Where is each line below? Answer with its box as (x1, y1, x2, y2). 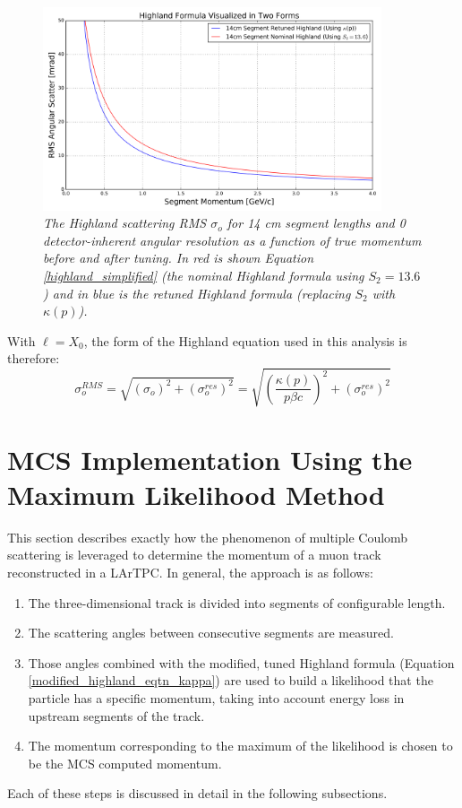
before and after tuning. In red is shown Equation (43, 248, 314, 267)
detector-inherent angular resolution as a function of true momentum (43, 230, 422, 249)
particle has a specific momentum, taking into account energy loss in (28, 688, 405, 707)
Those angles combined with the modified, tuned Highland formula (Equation (28, 653, 455, 672)
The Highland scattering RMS (43, 213, 207, 232)
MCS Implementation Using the (7, 440, 413, 477)
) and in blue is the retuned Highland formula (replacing (43, 283, 351, 302)
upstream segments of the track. (28, 706, 205, 725)
